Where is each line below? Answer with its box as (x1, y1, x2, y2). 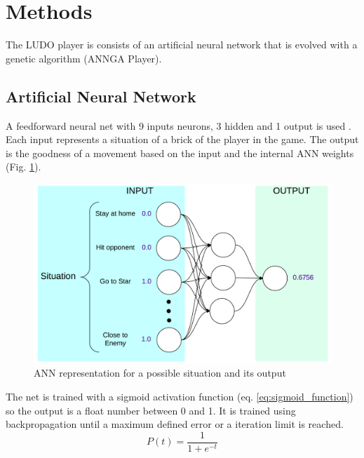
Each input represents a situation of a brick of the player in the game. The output (6, 132, 359, 147)
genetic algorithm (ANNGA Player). (6, 50, 162, 65)
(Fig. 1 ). (6, 159, 41, 174)
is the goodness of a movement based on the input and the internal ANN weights (6, 145, 354, 160)
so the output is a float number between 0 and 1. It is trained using (6, 403, 296, 417)
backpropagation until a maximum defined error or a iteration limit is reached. (6, 417, 344, 431)
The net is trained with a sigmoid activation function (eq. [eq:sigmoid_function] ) (6, 389, 353, 403)
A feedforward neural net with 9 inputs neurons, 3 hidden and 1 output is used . (6, 118, 351, 133)
